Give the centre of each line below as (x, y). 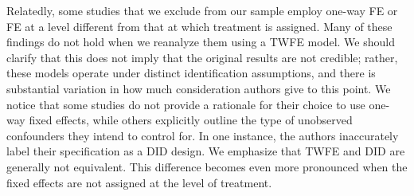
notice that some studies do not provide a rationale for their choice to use (186, 104)
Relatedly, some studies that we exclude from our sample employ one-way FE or (202, 10)
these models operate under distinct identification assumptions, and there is (191, 73)
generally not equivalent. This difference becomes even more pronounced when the (207, 166)
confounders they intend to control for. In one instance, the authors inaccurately (203, 135)
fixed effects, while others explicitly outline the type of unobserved (191, 120)
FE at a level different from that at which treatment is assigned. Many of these (199, 26)
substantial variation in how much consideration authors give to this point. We (199, 88)
